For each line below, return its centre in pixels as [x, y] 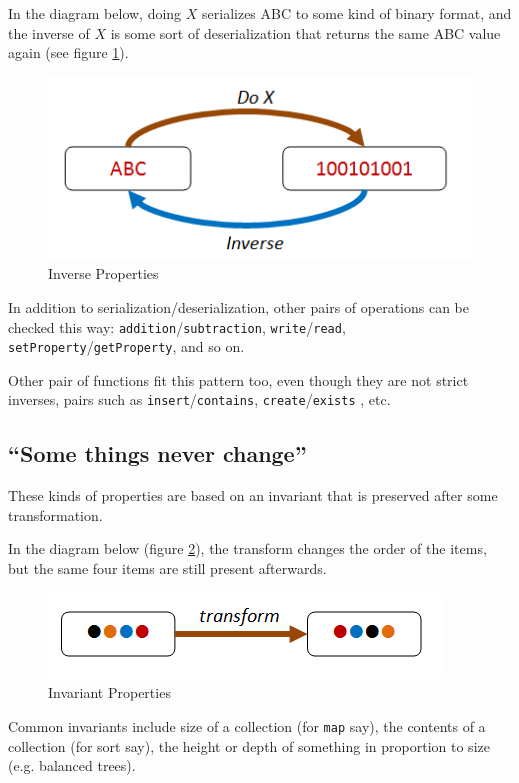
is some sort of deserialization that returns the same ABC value [305, 32]
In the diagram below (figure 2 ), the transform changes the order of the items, [247, 548]
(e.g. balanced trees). [72, 765]
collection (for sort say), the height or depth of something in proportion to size [249, 745]
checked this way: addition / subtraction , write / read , [177, 326]
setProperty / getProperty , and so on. [126, 346]
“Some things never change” [157, 453]
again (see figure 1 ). [68, 52]
